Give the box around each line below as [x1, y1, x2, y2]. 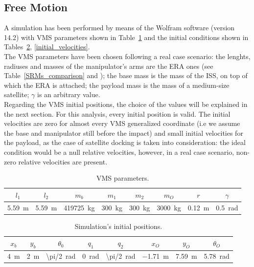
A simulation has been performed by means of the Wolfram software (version [4, 22, 235, 33]
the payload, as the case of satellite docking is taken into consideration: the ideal [4, 137, 246, 147]
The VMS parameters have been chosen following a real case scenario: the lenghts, [4, 51, 251, 61]
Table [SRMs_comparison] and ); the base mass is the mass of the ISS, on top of [4, 70, 248, 81]
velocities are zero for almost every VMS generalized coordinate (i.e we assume [4, 118, 240, 128]
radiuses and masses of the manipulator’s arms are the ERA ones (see [4, 61, 213, 71]
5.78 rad [204, 251, 230, 261]
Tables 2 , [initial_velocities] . [4, 41, 90, 52]
